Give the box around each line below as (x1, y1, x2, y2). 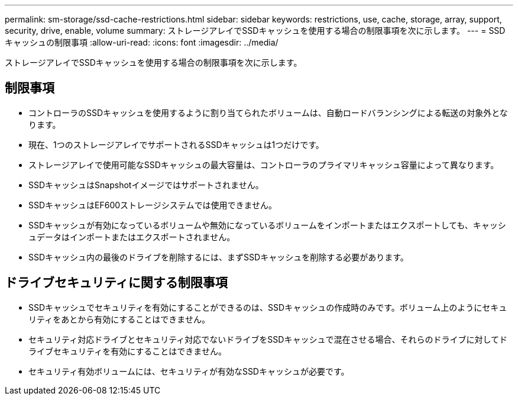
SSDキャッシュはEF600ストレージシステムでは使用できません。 (28, 199, 277, 210)
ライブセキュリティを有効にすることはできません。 (28, 346, 226, 356)
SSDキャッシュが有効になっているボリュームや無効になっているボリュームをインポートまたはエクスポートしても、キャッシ (28, 220, 506, 230)
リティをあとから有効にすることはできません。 (28, 314, 210, 324)
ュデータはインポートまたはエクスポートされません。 (28, 231, 235, 242)
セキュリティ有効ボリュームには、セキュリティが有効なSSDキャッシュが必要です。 (28, 366, 349, 376)
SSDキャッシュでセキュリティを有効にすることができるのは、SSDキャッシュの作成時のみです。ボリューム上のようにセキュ (28, 302, 507, 312)
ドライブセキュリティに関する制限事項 (5, 275, 228, 291)
